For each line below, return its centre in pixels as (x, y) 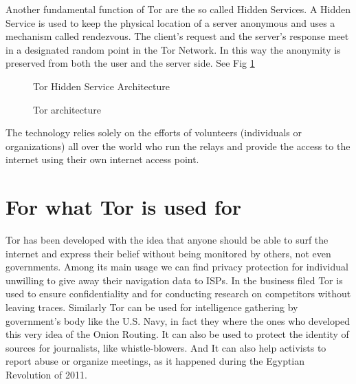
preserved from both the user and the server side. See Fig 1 (130, 63)
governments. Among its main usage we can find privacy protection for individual (177, 267)
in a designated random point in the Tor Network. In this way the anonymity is (173, 49)
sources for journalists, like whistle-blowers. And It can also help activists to (166, 347)
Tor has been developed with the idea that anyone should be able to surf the (167, 240)
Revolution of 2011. (46, 374)
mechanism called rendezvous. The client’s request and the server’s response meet (177, 36)
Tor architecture (67, 109)
